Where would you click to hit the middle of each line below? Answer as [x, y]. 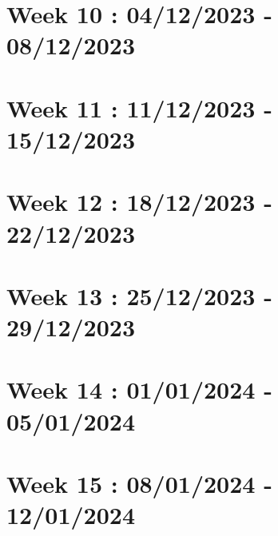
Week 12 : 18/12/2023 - [139, 202]
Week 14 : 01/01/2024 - [139, 389]
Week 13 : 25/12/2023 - [139, 295]
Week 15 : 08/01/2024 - [139, 483]
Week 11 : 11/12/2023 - [139, 107]
